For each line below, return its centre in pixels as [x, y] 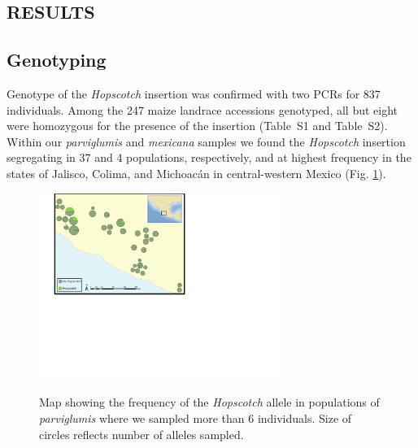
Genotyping [57, 60]
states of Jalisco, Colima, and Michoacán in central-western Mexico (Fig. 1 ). [196, 173]
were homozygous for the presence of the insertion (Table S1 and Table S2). [197, 126]
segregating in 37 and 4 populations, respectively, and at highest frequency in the [209, 157]
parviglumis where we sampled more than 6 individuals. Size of [196, 418]
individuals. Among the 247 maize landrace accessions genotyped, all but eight [202, 109]
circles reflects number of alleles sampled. [142, 434]
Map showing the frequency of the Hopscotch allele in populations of [209, 402]
